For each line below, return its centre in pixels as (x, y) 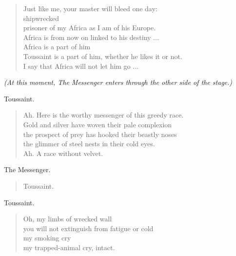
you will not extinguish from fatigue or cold (88, 228)
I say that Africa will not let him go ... (81, 66)
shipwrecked (41, 18)
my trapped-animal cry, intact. (69, 247)
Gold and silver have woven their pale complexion (98, 124)
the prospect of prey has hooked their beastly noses (100, 134)
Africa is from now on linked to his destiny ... (91, 37)
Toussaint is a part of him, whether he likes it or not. (103, 56)
